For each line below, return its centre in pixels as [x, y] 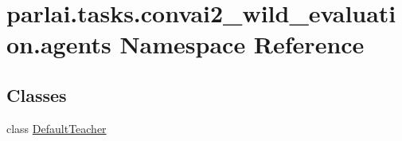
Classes [37, 94]
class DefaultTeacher [57, 128]
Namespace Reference [242, 44]
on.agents [59, 44]
